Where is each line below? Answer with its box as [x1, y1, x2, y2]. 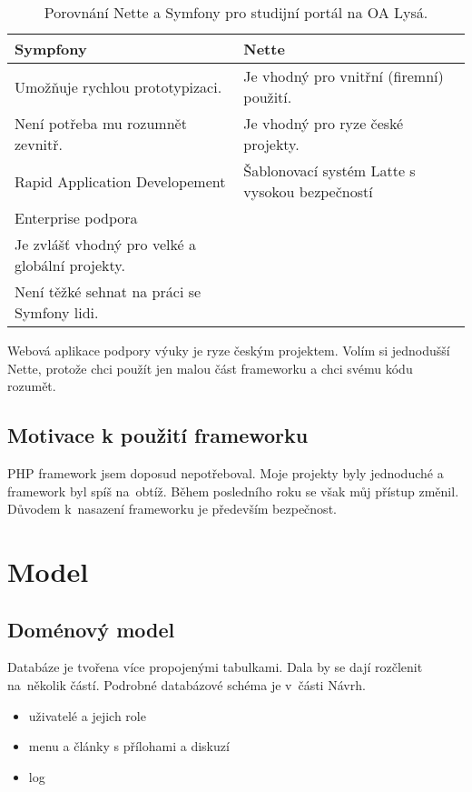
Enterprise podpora [15, 207, 138, 228]
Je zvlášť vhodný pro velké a [15, 234, 196, 255]
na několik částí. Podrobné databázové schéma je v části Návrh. [7, 675, 366, 694]
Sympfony [15, 38, 87, 59]
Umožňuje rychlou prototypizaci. [15, 75, 222, 97]
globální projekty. [15, 255, 125, 276]
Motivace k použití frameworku [7, 421, 309, 449]
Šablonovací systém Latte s [243, 160, 416, 181]
